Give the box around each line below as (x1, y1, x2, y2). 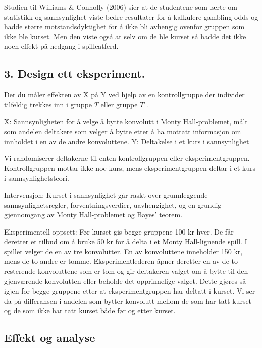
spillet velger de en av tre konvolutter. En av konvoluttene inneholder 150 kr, (4, 246, 243, 256)
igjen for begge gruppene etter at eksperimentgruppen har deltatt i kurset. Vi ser (4, 285, 255, 296)
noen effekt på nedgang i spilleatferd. (4, 41, 119, 51)
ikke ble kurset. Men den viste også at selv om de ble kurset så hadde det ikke (4, 31, 246, 41)
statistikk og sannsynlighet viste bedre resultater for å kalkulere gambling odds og (4, 11, 258, 22)
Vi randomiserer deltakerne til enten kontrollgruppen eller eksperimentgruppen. (4, 153, 250, 163)
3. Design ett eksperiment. (4, 66, 145, 81)
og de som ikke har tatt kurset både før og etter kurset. (4, 305, 176, 316)
